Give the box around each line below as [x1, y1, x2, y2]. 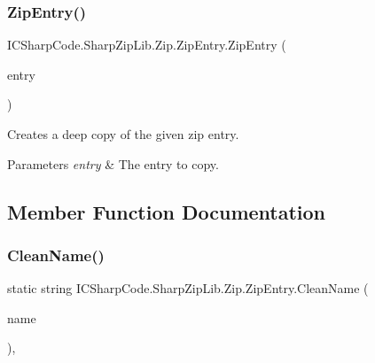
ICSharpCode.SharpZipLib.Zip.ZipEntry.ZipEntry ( [7, 35, 286, 54]
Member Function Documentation [7, 197, 326, 225]
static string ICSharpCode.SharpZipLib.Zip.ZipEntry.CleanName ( [7, 279, 369, 297]
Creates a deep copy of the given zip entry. [7, 125, 239, 143]
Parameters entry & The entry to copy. [7, 154, 219, 173]
